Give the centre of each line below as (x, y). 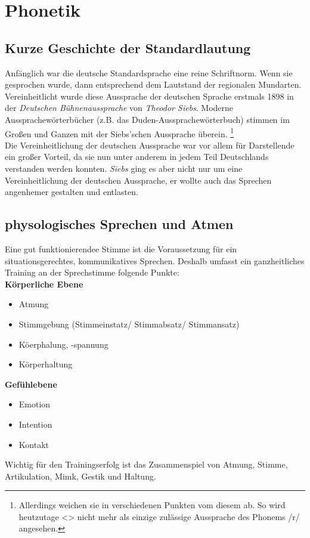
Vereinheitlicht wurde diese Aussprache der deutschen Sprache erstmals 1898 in (149, 96)
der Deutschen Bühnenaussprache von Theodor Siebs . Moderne (119, 108)
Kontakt (34, 444)
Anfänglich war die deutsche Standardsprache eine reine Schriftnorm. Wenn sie (149, 72)
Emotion (35, 404)
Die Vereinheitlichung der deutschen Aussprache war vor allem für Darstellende (150, 145)
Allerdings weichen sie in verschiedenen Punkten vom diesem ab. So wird (152, 505)
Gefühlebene (31, 384)
